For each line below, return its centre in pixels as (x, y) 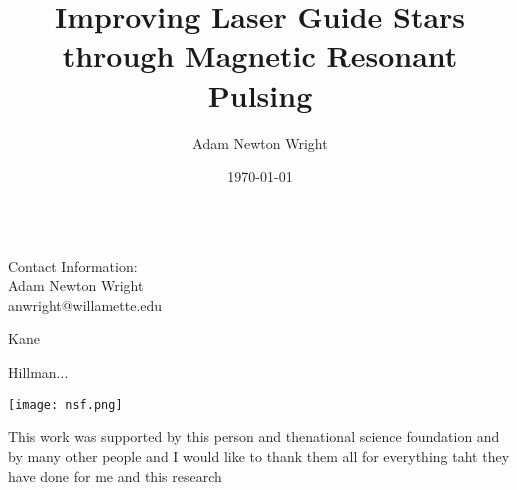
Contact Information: (73, 265)
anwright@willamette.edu (85, 304)
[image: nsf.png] (65, 404)
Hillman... (38, 372)
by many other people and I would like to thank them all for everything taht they (259, 455)
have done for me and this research (115, 475)
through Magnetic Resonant (260, 55)
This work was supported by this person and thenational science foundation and (254, 436)
